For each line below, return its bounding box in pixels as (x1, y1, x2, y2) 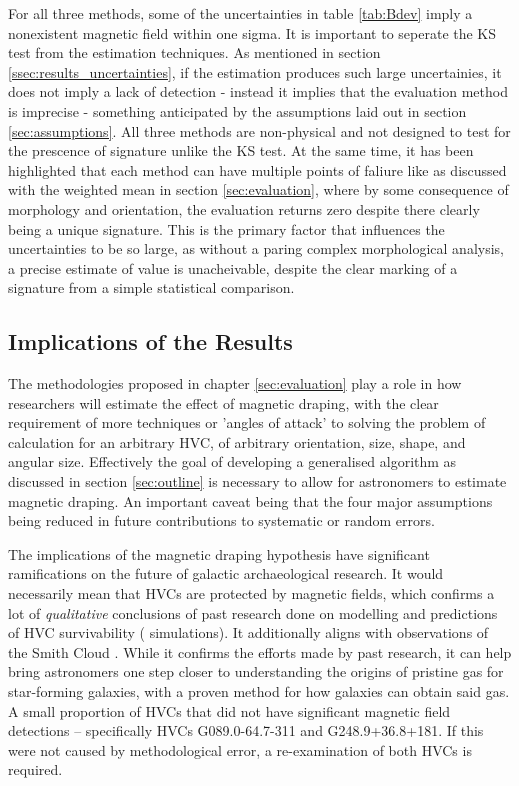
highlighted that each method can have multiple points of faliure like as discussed (8, 159, 507, 180)
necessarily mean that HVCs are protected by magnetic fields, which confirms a (8, 583, 495, 604)
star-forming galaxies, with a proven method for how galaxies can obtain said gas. (8, 681, 510, 702)
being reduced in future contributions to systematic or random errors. (8, 510, 435, 531)
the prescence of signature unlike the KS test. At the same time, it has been (8, 140, 474, 161)
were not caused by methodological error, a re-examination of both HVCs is (8, 739, 472, 760)
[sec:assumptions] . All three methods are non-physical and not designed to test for (8, 120, 511, 141)
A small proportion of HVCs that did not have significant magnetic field (8, 700, 451, 721)
